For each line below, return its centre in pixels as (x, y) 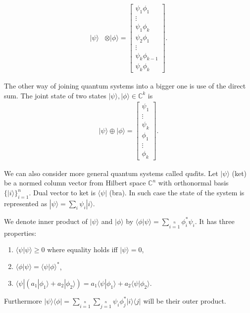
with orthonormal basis (193, 183)
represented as (25, 203)
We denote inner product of (46, 221)
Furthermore (23, 300)
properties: (20, 233)
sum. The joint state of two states (55, 95)
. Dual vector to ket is (62, 193)
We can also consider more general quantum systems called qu (99, 173)
